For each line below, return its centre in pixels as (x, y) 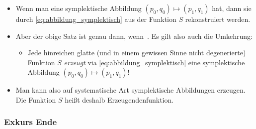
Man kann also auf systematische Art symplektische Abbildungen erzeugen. (130, 90)
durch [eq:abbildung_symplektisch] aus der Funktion (96, 19)
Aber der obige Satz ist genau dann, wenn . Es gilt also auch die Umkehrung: (134, 36)
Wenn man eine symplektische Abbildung (79, 8)
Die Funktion (36, 99)
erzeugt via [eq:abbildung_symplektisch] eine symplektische (154, 62)
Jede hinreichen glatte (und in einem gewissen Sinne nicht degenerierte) (137, 53)
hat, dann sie (232, 8)
